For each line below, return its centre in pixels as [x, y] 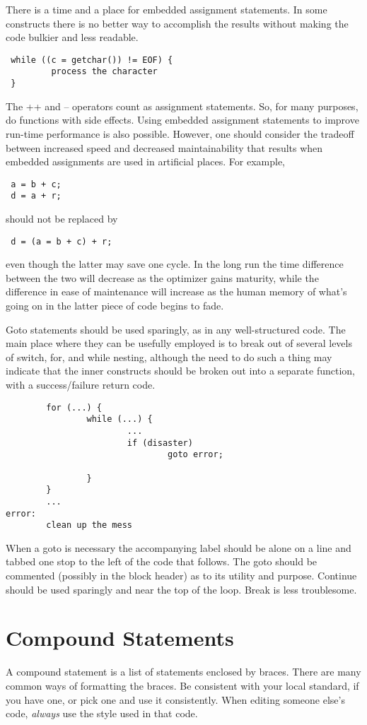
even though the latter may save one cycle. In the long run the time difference [175, 264]
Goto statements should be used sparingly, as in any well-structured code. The [176, 329]
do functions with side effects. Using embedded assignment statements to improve [182, 120]
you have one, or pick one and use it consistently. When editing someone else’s [175, 699]
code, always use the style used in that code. [102, 713]
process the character [104, 72]
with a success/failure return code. [81, 385]
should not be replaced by [62, 219]
